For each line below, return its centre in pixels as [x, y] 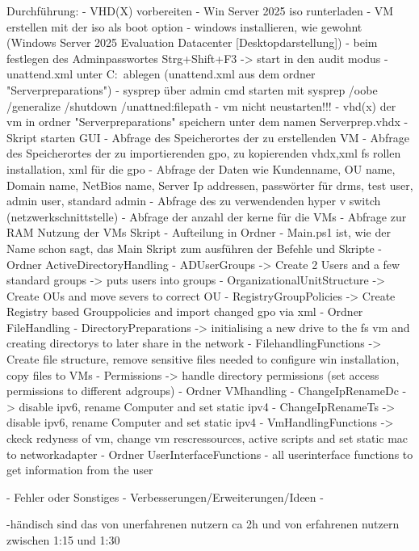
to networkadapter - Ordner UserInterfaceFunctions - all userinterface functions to [210, 454]
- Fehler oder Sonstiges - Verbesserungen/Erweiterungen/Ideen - [165, 496]
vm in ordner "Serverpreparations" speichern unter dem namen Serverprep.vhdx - [207, 122]
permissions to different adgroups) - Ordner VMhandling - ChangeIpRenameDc [203, 391]
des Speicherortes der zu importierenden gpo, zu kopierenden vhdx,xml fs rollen [204, 153]
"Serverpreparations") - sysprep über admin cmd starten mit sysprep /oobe [192, 89]
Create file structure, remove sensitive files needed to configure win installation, [203, 359]
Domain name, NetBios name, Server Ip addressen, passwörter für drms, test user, [210, 185]
